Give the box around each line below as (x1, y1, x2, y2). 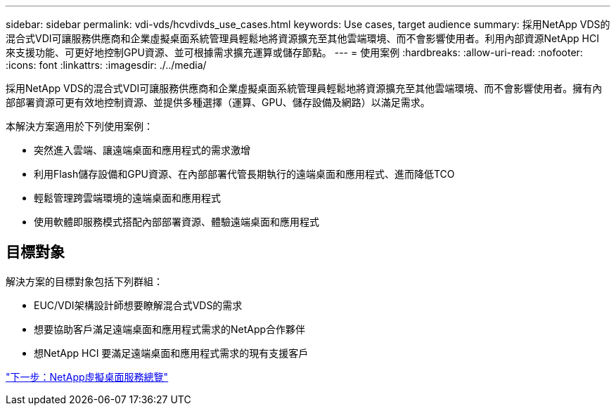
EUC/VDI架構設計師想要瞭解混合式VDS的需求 (34, 299, 243, 311)
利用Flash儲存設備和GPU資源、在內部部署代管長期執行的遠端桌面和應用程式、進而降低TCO (34, 168, 455, 180)
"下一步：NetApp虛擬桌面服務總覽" (6, 370, 169, 383)
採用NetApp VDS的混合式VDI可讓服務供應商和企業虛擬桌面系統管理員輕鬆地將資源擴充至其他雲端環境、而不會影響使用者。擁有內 (6, 82, 603, 94)
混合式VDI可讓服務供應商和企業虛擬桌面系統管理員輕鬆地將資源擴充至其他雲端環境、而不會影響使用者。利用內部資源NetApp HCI (6, 32, 599, 44)
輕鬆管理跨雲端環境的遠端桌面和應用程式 (34, 192, 221, 204)
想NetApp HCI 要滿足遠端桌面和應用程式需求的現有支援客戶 (34, 346, 309, 359)
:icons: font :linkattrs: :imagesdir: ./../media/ (6, 59, 207, 71)
